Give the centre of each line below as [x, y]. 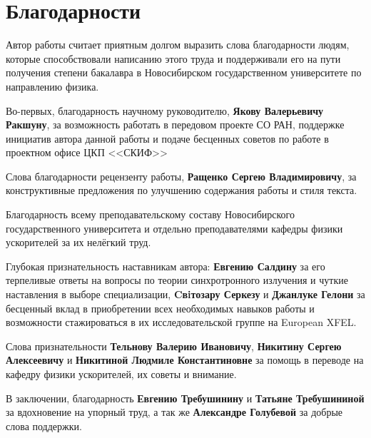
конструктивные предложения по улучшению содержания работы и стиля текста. [182, 190]
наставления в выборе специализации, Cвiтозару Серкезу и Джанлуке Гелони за [185, 294]
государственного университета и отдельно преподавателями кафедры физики [174, 228]
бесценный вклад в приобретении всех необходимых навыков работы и [160, 308]
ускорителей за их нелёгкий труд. [78, 242]
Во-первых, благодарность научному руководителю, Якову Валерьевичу [165, 110]
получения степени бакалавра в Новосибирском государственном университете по [184, 72]
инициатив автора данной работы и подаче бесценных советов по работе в [167, 138]
